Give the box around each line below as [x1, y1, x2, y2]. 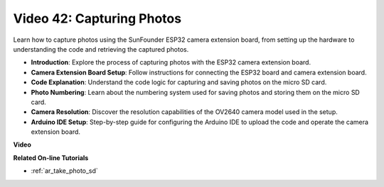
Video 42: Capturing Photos [13, 11, 181, 26]
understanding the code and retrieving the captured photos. [13, 45, 189, 53]
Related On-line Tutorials [13, 153, 89, 162]
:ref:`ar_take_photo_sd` [31, 166, 99, 175]
